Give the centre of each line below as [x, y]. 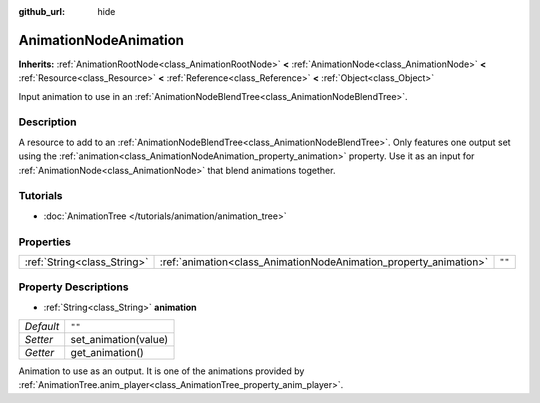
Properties [45, 242]
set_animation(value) [119, 340]
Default [42, 327]
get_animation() [107, 353]
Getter [39, 353]
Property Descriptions [73, 287]
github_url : [41, 11]
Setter [39, 340]
